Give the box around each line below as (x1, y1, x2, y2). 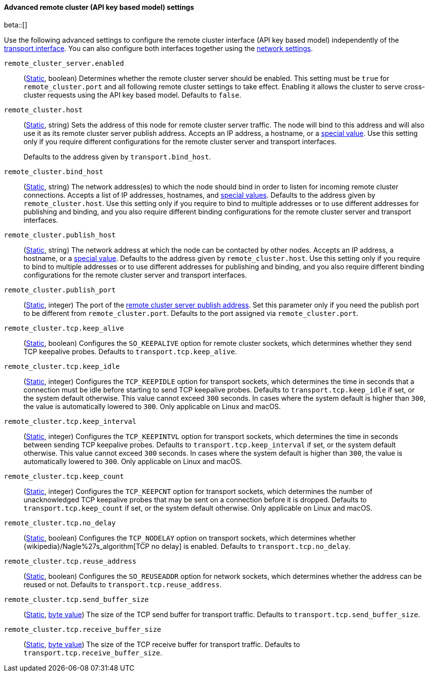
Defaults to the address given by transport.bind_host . (24, 152, 211, 161)
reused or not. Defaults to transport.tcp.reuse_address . (24, 580, 222, 589)
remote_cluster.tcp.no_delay (4, 519, 116, 527)
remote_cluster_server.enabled (4, 59, 124, 67)
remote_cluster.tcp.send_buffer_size (4, 595, 149, 603)
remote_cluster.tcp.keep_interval (4, 417, 136, 425)
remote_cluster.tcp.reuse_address (4, 557, 136, 565)
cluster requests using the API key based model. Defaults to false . (24, 90, 241, 99)
